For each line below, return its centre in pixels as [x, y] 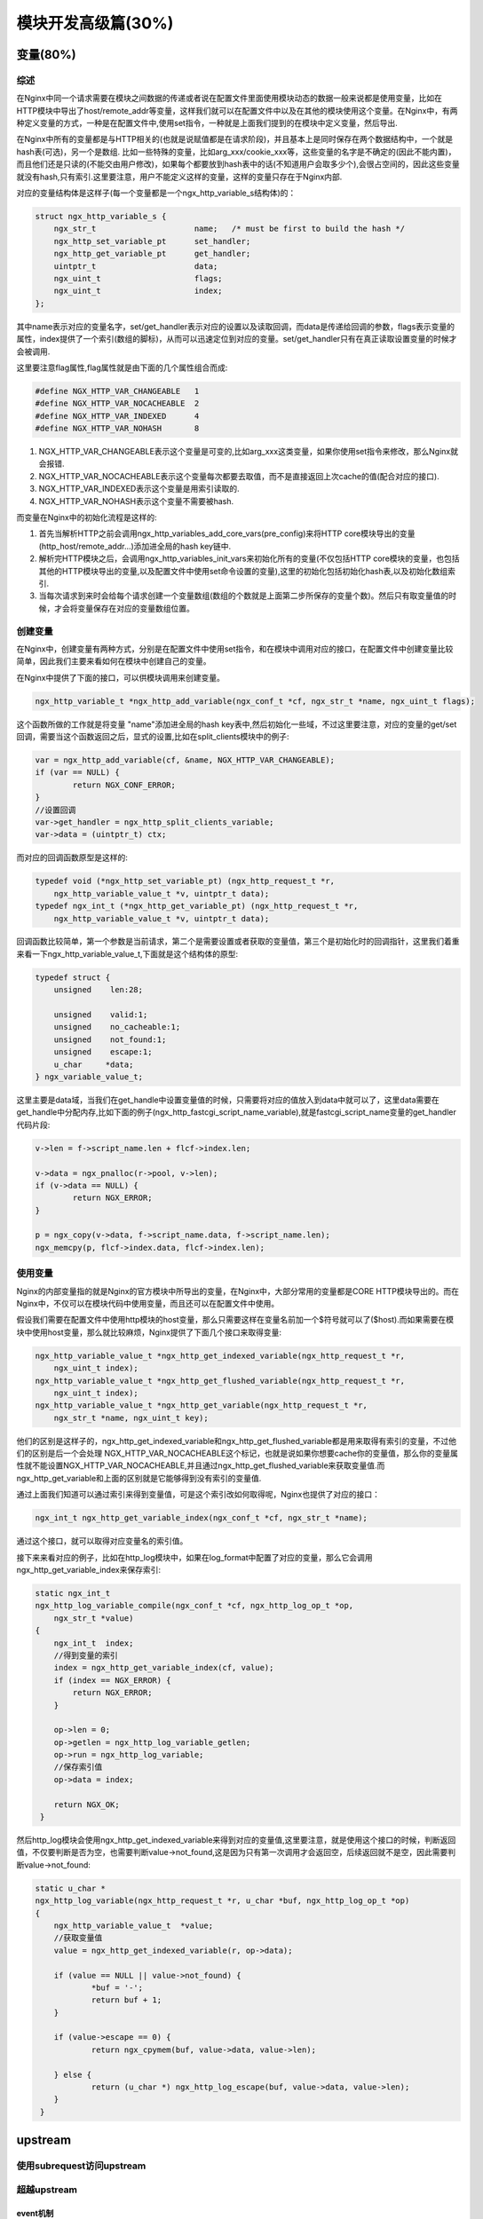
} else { [73, 2074]
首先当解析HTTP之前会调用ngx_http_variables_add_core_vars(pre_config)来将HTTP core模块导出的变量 [227, 533]
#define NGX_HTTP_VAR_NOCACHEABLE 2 [117, 403]
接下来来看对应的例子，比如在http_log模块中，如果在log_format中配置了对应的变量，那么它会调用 [194, 1557]
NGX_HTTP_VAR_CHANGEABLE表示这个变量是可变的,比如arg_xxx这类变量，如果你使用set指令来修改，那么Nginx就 [249, 452]
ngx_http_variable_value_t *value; [133, 1925]
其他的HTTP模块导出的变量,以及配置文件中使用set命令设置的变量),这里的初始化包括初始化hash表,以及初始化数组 [243, 571]
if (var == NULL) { [77, 773]
